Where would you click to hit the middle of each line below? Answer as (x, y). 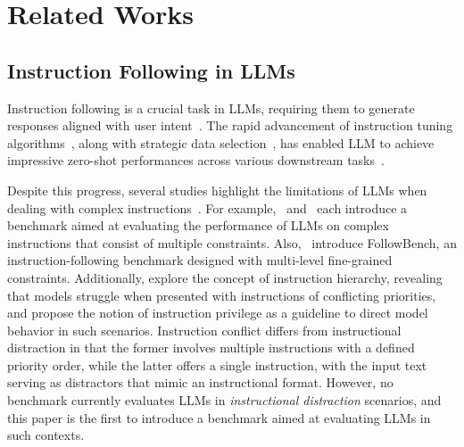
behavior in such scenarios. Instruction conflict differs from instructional (204, 330)
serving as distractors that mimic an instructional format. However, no (200, 382)
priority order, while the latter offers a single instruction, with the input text (217, 364)
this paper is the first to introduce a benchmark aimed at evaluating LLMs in (219, 417)
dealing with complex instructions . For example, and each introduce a (207, 207)
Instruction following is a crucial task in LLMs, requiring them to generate (211, 108)
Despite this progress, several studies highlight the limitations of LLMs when (217, 190)
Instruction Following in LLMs (151, 70)
